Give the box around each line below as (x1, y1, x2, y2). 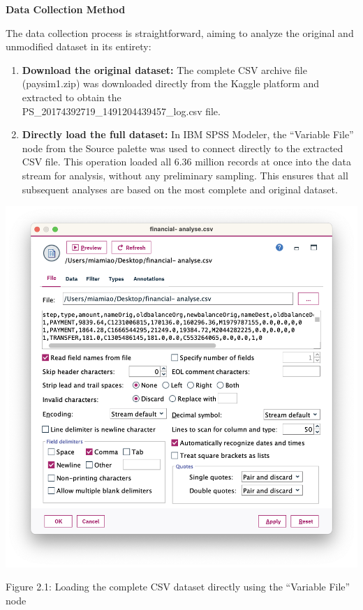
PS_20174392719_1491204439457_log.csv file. (22, 103, 221, 118)
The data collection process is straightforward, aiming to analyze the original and (6, 25, 354, 40)
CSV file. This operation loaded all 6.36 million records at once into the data (22, 154, 352, 169)
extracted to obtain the (22, 89, 121, 104)
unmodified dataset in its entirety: (6, 39, 151, 54)
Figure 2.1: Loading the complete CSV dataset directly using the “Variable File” (6, 579, 350, 594)
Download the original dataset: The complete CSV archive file (22, 62, 307, 77)
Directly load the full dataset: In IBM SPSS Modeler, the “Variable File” (22, 127, 354, 142)
